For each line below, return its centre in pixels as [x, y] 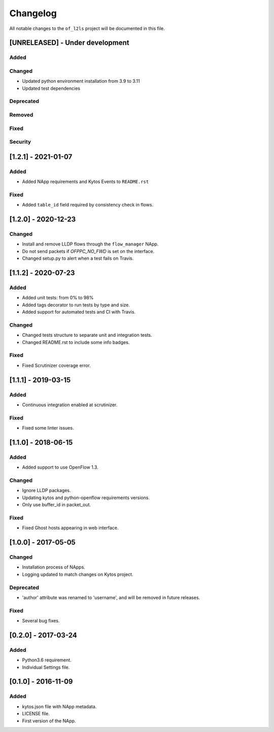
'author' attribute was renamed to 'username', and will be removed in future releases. [111, 597]
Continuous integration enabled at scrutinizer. [70, 405]
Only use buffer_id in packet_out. [57, 505]
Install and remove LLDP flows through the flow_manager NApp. [90, 244]
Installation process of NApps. [54, 567]
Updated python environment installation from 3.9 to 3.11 [81, 81]
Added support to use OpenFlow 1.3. [60, 467]
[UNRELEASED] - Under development [69, 43]
